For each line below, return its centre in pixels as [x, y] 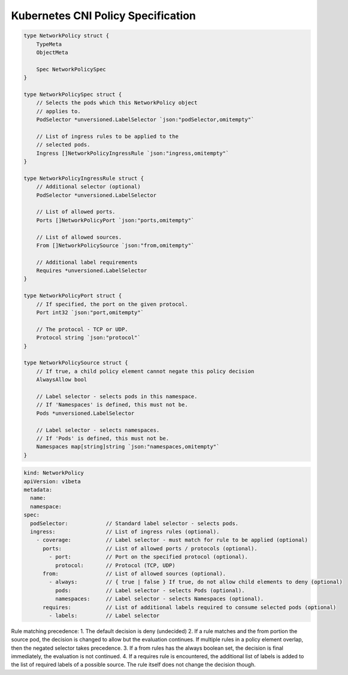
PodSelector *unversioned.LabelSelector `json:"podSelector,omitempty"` [145, 120]
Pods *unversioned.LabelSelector [85, 413]
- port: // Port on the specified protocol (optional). [149, 557]
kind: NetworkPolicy [54, 473]
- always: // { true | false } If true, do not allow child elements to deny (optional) [196, 582]
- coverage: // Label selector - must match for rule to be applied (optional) [172, 540]
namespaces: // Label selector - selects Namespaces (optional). [159, 599]
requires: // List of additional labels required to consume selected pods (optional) [190, 607]
